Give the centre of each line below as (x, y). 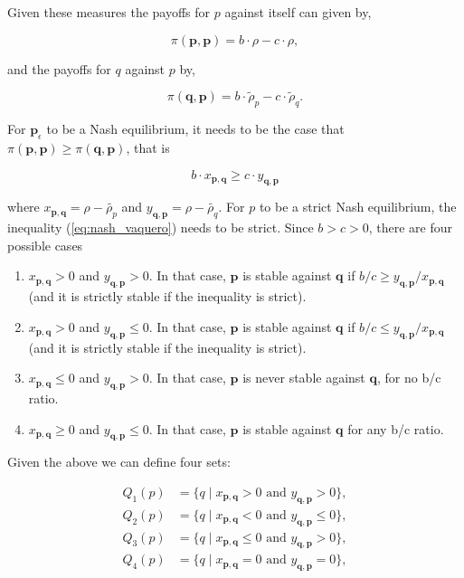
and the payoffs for (59, 68)
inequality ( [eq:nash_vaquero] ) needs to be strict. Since (161, 227)
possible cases (45, 245)
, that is (148, 147)
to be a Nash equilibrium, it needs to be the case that (195, 129)
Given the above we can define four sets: (119, 462)
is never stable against (304, 378)
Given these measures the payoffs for (109, 12)
